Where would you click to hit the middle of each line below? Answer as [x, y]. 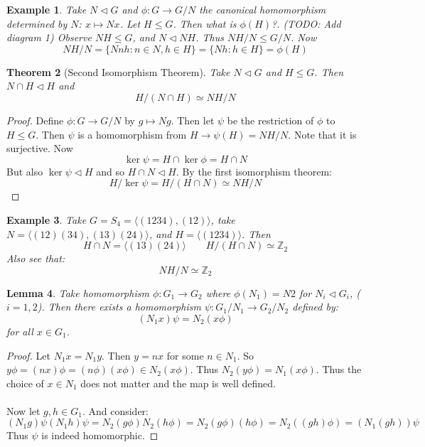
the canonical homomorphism [263, 9]
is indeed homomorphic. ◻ [100, 435]
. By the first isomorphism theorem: [254, 171]
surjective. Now [40, 148]
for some [185, 355]
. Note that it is [322, 134]
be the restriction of [270, 120]
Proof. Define [35, 120]
